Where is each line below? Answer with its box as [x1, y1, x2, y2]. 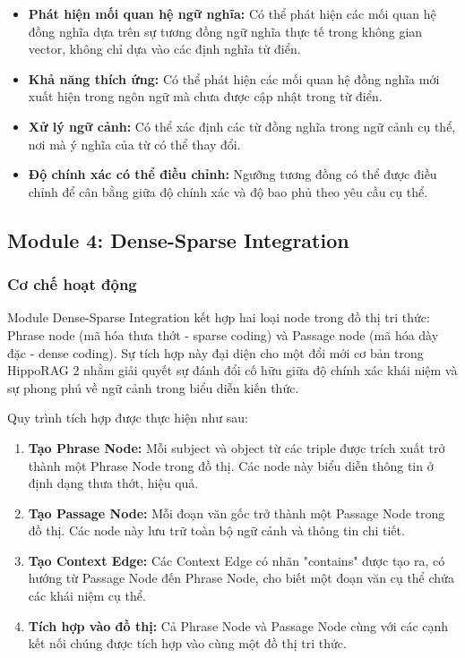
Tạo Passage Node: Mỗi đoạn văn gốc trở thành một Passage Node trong [28, 503, 445, 522]
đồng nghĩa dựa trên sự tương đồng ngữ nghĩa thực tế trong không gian [28, 21, 423, 40]
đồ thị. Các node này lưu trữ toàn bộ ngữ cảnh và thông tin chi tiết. [28, 521, 405, 540]
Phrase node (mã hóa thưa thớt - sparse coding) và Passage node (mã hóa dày [7, 325, 439, 344]
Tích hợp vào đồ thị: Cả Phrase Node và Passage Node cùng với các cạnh [28, 616, 449, 635]
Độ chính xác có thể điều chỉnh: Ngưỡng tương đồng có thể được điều [28, 165, 437, 184]
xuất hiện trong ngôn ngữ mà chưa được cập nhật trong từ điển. [28, 87, 383, 106]
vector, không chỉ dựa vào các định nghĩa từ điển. [28, 39, 301, 58]
